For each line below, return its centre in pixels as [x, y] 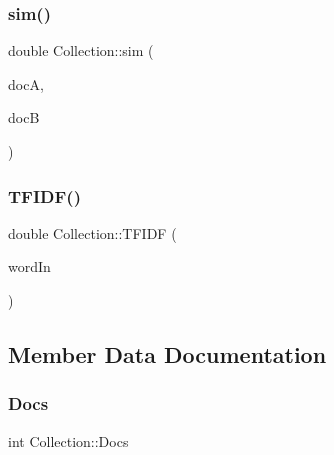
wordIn [29, 266]
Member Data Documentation [167, 353]
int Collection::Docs [68, 440]
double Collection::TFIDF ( [92, 232]
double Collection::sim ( [81, 50]
